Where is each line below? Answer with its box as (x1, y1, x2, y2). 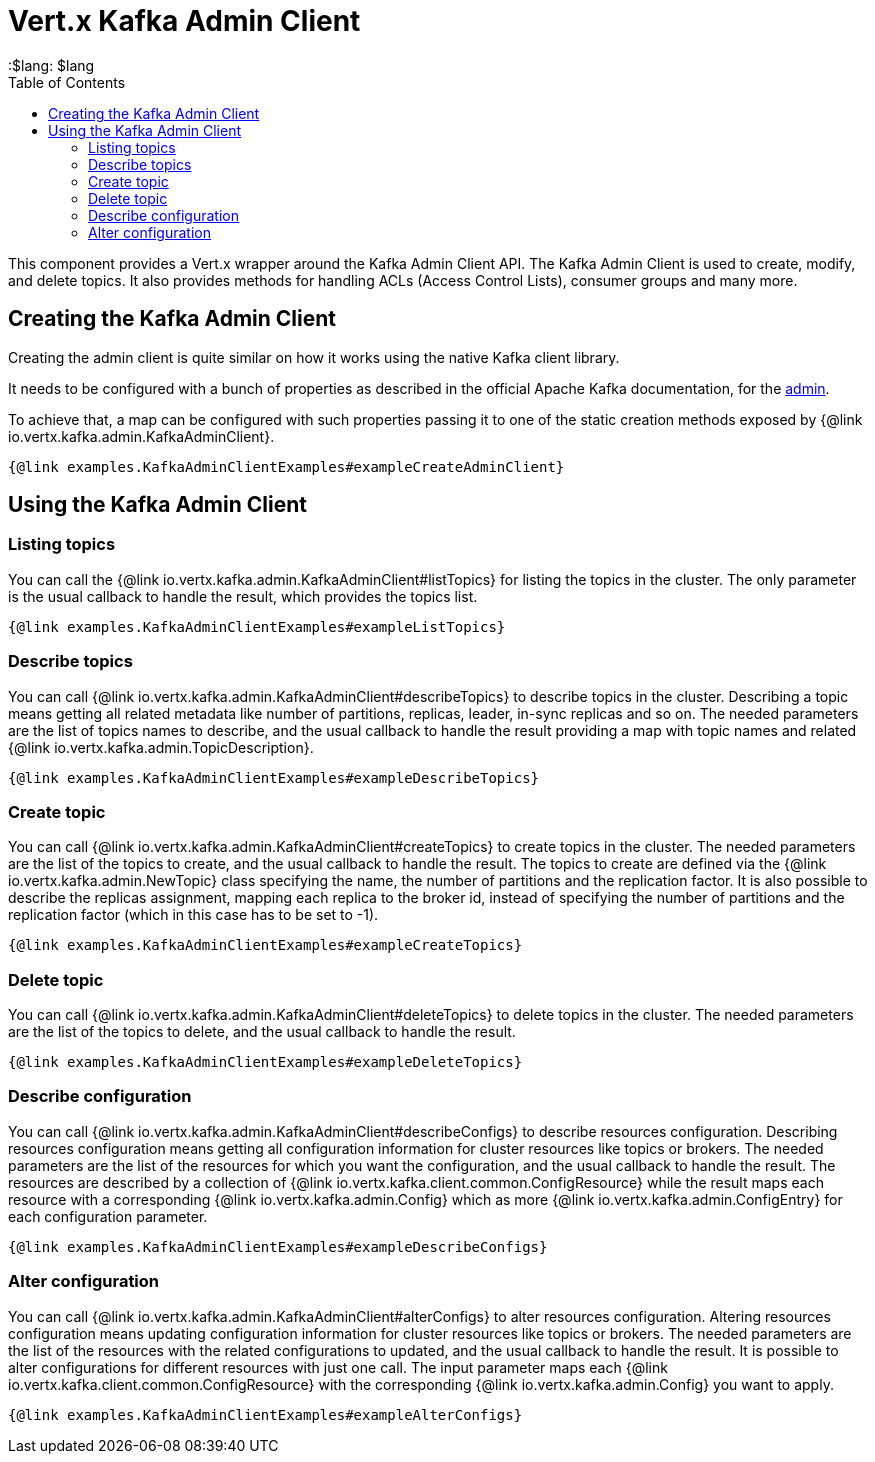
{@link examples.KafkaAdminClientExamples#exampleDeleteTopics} (8, 1054, 523, 1071)
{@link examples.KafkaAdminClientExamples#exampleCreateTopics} (8, 937, 523, 954)
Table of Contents (8, 73, 126, 91)
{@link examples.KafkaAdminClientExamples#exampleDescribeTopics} (8, 769, 540, 786)
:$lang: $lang (8, 56, 95, 74)
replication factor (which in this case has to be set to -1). (8, 906, 379, 924)
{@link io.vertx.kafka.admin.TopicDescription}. (8, 738, 314, 756)
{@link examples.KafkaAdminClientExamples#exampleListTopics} (8, 618, 506, 635)
